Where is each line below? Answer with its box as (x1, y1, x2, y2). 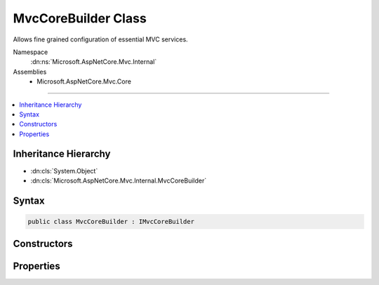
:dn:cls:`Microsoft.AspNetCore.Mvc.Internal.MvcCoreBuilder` (30, 176, 207, 185)
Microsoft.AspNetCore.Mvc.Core (36, 77, 131, 86)
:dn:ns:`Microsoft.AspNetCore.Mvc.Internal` (30, 58, 157, 66)
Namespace (13, 48, 48, 56)
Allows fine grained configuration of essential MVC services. (13, 35, 189, 44)
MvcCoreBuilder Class (13, 11, 147, 26)
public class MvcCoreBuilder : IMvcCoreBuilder (27, 218, 194, 225)
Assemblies (13, 67, 47, 76)
